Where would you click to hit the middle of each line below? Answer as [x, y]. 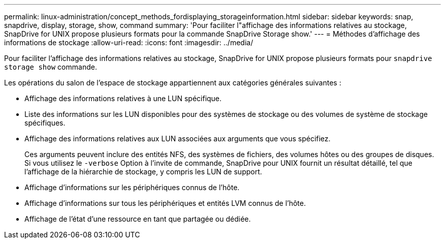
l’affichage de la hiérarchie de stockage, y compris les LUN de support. [143, 172]
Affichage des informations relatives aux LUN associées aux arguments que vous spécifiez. [178, 139]
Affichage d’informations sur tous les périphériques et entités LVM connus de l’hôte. [165, 203]
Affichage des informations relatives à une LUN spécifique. [123, 98]
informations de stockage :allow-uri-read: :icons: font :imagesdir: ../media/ [129, 42]
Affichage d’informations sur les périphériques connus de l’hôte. [132, 187]
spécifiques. [45, 123]
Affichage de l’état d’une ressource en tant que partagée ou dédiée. [138, 219]
